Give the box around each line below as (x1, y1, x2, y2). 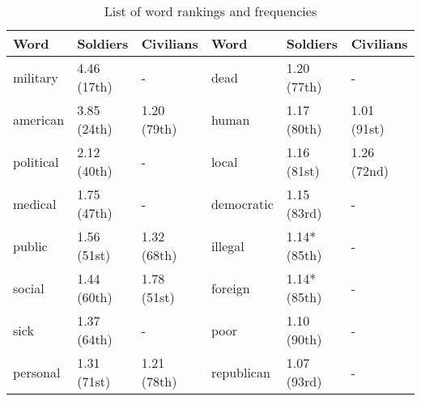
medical (13, 194, 57, 213)
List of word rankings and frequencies (104, 2, 317, 20)
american (13, 109, 65, 129)
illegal (210, 236, 245, 255)
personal (13, 362, 61, 382)
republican (210, 362, 270, 382)
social (13, 278, 45, 297)
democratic (210, 194, 274, 213)
